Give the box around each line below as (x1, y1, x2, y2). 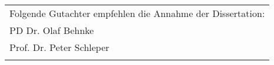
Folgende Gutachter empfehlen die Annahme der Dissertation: (9, 6, 265, 20)
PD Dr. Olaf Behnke (9, 23, 94, 37)
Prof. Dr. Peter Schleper (9, 40, 110, 54)
